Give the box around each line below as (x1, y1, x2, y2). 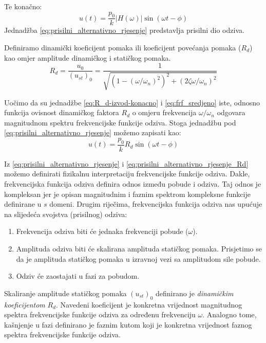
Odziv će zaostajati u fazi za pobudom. (16, 270, 140, 281)
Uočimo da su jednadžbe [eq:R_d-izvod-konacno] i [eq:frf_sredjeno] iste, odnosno (4, 97, 260, 107)
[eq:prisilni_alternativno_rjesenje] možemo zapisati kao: (4, 127, 181, 138)
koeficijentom (4, 299, 45, 310)
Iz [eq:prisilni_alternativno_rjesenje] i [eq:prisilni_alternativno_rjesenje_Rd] (4, 158, 249, 169)
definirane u (4, 198, 42, 209)
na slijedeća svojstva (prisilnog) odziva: (4, 208, 127, 219)
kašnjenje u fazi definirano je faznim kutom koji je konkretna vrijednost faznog (4, 319, 252, 330)
